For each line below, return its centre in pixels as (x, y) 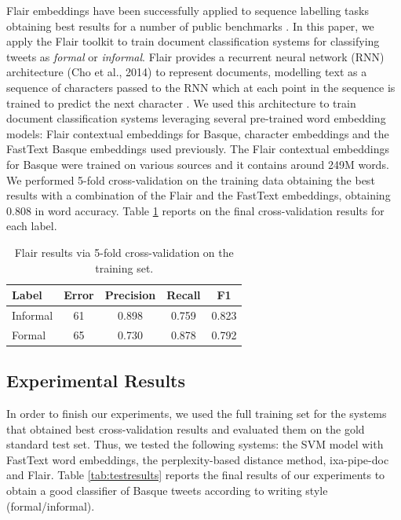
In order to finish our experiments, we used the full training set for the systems (197, 414)
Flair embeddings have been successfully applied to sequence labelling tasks (188, 10)
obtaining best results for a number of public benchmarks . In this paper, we (190, 26)
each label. (32, 226)
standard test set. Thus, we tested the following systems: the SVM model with (195, 444)
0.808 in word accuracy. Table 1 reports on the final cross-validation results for (195, 210)
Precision (130, 295)
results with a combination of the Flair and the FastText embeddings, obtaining (199, 195)
